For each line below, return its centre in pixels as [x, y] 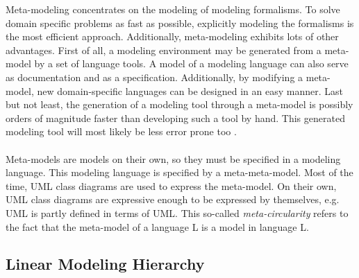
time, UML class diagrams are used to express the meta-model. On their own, [171, 185]
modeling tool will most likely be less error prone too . [121, 131]
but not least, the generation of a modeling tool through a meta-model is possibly [179, 104]
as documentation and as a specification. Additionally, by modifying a [155, 77]
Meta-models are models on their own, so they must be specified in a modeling [173, 158]
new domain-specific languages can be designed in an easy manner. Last [190, 90]
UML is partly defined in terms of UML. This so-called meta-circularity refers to [177, 212]
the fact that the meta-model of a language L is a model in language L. [157, 226]
